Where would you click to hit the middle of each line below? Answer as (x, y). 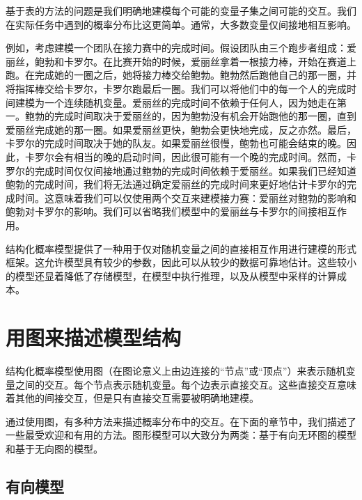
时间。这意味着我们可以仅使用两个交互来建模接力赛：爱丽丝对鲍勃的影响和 (186, 197)
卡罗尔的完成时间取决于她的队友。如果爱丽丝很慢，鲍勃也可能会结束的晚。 (176, 143)
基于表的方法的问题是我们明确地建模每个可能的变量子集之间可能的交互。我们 (181, 10)
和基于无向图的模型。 (54, 448)
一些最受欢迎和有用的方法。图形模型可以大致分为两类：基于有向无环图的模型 (181, 435)
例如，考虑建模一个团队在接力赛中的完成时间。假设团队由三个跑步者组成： (176, 48)
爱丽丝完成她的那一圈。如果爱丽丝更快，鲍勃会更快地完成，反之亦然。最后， (181, 129)
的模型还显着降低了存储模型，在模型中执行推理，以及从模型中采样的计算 (171, 275)
